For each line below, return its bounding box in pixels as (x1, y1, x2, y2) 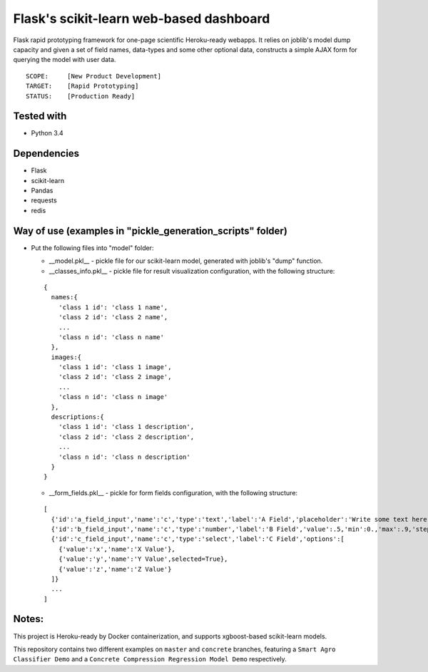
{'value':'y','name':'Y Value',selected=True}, (58, 555, 228, 563)
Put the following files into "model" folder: (31, 243, 154, 252)
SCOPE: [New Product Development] (26, 72, 162, 80)
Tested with (13, 110, 67, 123)
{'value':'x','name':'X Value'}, (58, 545, 176, 553)
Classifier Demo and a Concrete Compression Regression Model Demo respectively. (13, 655, 287, 663)
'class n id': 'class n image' (58, 393, 168, 401)
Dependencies (13, 148, 80, 160)
